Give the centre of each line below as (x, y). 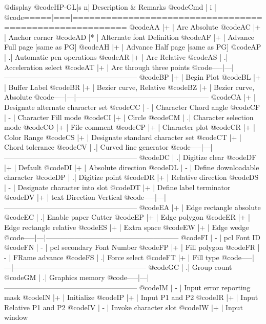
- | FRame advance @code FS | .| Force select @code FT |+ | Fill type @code (123, 257)
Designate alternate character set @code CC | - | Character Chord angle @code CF (132, 107)
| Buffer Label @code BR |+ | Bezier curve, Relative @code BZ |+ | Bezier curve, (129, 87)
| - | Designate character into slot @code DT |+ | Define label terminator (117, 187)
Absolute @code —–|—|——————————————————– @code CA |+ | (130, 97)
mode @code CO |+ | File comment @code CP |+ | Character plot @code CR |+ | (130, 127)
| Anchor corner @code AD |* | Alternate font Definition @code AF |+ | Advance (129, 37)
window (16, 317)
